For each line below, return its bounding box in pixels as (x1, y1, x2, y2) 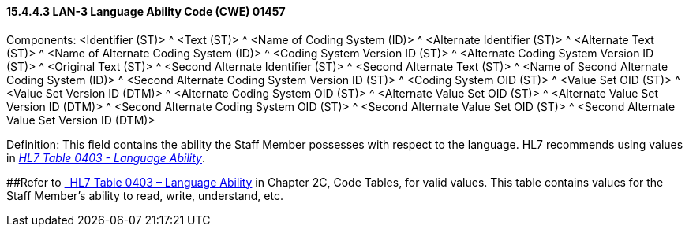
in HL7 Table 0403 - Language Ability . (6, 150, 206, 165)
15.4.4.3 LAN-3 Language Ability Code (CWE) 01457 (6, 5, 286, 18)
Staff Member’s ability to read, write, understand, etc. (6, 188, 283, 202)
